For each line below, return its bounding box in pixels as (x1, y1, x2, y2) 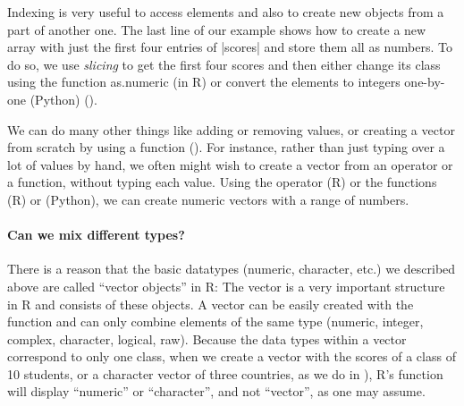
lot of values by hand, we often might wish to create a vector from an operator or (7, 155, 453, 173)
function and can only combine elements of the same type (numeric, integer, (7, 312, 424, 331)
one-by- (404, 72, 445, 91)
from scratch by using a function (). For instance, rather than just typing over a (7, 138, 445, 156)
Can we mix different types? (7, 225, 185, 244)
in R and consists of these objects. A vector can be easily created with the (7, 294, 414, 313)
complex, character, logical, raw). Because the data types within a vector (7, 329, 407, 348)
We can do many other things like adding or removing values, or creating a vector (7, 120, 455, 139)
